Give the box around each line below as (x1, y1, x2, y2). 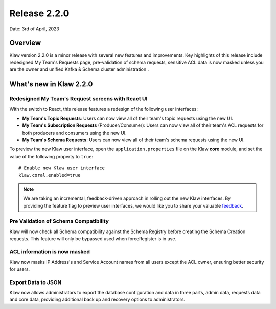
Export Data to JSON (9, 278, 62, 286)
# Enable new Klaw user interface (18, 165, 105, 171)
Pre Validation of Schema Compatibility (9, 218, 109, 225)
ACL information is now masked (9, 248, 90, 255)
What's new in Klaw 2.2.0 (9, 80, 93, 89)
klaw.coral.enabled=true (18, 172, 81, 178)
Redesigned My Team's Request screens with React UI (9, 95, 148, 102)
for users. (9, 266, 30, 272)
